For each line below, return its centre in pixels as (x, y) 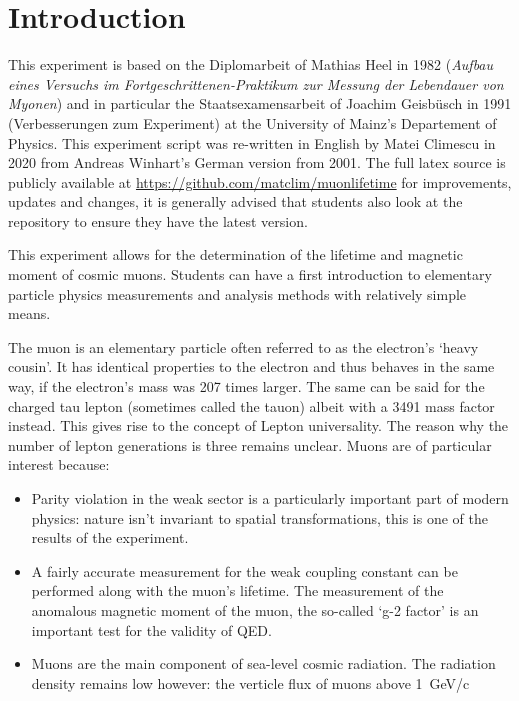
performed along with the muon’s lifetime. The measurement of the (237, 590)
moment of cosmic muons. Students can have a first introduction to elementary (250, 274)
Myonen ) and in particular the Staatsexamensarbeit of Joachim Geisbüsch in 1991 (260, 103)
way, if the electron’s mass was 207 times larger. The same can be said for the (246, 386)
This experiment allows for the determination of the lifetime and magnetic (235, 254)
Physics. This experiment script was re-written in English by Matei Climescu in (252, 142)
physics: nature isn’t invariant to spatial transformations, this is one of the (259, 517)
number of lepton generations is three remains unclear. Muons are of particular (250, 444)
